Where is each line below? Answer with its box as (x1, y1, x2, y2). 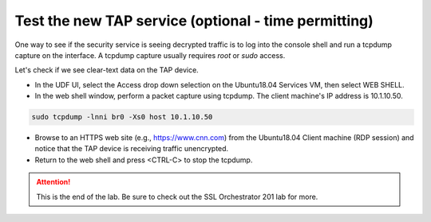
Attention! (36, 177, 71, 187)
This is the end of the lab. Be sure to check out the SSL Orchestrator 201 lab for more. (36, 192, 318, 201)
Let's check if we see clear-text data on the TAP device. (14, 65, 199, 75)
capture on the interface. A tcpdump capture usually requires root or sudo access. (14, 50, 286, 60)
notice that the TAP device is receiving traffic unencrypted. (34, 144, 229, 154)
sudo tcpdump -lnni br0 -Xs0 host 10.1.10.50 (31, 112, 213, 122)
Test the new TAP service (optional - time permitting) (14, 12, 374, 29)
